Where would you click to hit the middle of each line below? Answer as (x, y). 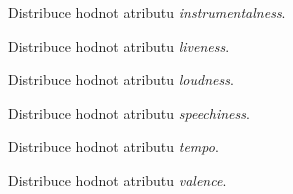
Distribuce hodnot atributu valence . (117, 179)
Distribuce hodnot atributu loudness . (121, 79)
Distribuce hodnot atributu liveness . (119, 45)
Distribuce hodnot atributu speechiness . (129, 112)
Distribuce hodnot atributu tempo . (113, 146)
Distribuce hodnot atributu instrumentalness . (147, 12)
